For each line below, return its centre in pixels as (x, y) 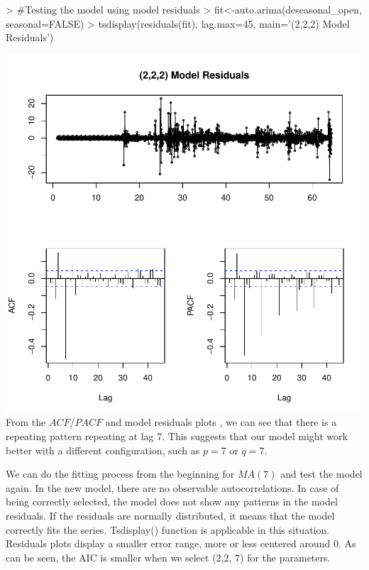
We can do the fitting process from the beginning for (120, 474)
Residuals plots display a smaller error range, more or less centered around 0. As (181, 543)
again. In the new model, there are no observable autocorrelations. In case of (172, 487)
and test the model (321, 474)
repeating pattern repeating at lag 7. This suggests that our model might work (177, 435)
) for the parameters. (285, 557)
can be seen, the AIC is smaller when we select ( (111, 557)
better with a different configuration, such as (103, 450)
